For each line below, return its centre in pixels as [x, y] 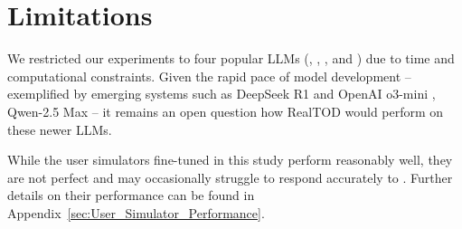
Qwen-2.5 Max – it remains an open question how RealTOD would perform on [226, 111]
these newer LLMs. [60, 129]
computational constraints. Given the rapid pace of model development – [209, 76]
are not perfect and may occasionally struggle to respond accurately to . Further [230, 177]
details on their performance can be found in [131, 195]
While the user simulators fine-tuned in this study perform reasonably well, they [230, 160]
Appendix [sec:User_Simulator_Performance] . [136, 212]
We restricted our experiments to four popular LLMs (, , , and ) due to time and [231, 58]
